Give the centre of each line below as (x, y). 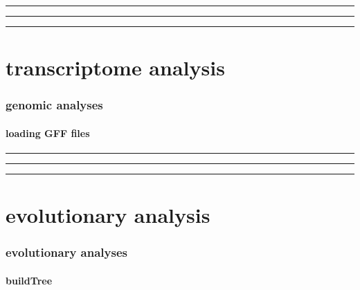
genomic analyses (54, 105)
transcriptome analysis (115, 67)
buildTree (29, 280)
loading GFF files (48, 133)
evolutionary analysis (108, 215)
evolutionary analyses (66, 252)
